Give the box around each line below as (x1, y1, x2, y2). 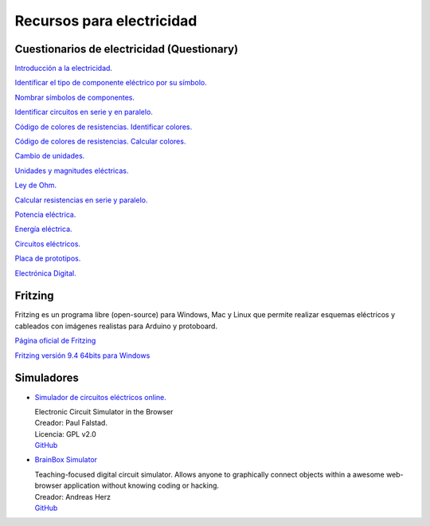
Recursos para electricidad (14, 12, 197, 29)
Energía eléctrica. (14, 224, 72, 234)
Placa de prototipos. (14, 253, 81, 263)
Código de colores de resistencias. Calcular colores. (14, 136, 186, 147)
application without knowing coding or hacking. (63, 481, 219, 490)
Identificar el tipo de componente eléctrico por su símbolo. (14, 78, 207, 88)
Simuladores (14, 371, 79, 385)
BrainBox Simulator (34, 455, 98, 465)
